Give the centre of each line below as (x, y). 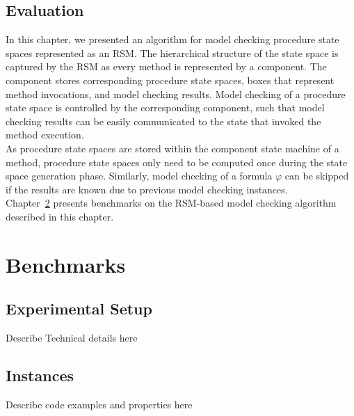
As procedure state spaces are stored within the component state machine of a (172, 148)
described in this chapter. (60, 216)
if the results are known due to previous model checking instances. (147, 189)
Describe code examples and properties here (99, 404)
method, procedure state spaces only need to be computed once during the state (177, 162)
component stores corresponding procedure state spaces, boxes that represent (170, 80)
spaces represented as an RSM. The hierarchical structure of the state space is (172, 53)
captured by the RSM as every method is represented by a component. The (166, 66)
